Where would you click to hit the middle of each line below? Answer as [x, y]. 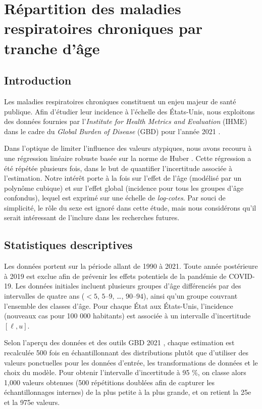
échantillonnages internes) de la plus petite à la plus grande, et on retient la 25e [128, 392]
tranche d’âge [52, 48]
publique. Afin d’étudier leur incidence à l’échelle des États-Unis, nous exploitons [129, 111]
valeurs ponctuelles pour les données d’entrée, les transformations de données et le [131, 362]
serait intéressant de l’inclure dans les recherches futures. [92, 217]
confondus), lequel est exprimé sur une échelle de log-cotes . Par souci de [115, 198]
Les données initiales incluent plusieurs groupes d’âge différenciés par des [128, 286]
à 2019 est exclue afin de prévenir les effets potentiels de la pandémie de [115, 276]
